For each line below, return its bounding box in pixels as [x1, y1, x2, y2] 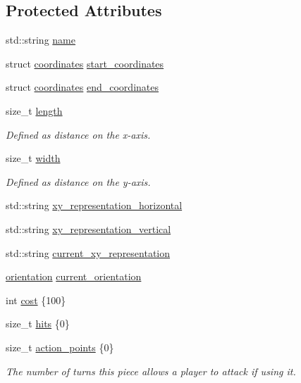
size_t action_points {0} [6, 339, 114, 354]
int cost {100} [6, 292, 66, 307]
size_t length [6, 103, 63, 118]
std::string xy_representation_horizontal [6, 198, 183, 213]
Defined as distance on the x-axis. [6, 127, 151, 142]
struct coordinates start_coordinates [6, 56, 164, 70]
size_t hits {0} [6, 316, 70, 331]
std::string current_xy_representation [6, 245, 171, 260]
